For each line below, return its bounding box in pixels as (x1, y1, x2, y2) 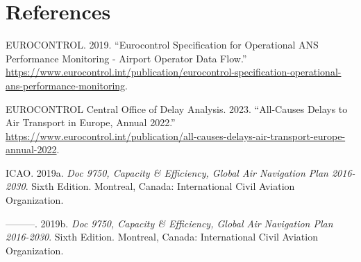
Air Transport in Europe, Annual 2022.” (6, 115, 176, 130)
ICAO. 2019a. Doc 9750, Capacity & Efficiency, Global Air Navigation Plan (6, 165, 328, 180)
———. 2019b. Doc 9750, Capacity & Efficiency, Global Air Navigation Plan (6, 216, 333, 230)
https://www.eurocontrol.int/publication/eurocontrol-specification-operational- (6, 64, 342, 79)
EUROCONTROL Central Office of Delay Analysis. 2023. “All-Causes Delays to (6, 101, 348, 116)
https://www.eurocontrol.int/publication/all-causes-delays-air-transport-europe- (6, 128, 346, 143)
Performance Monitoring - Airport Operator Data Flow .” (6, 51, 247, 65)
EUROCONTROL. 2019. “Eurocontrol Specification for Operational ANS (6, 37, 319, 52)
